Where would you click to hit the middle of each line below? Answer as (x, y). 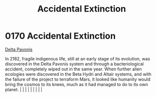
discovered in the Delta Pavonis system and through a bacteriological (75, 64)
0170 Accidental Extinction (60, 36)
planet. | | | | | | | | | (24, 89)
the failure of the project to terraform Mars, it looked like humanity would (78, 79)
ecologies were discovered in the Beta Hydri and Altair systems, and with (78, 74)
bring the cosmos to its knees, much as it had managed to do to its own (77, 84)
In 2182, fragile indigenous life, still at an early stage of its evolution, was (78, 58)
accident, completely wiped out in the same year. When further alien (73, 69)
